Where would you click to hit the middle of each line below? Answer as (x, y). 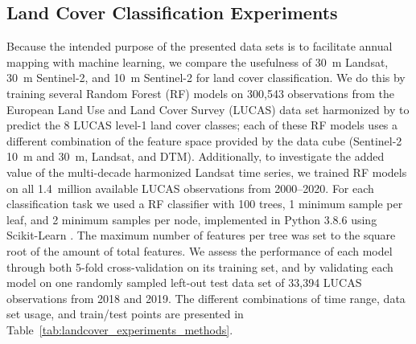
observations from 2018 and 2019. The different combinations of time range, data (206, 298)
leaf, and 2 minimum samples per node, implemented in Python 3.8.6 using (192, 219)
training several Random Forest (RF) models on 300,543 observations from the (201, 93)
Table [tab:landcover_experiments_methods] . (120, 329)
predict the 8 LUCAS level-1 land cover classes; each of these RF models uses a (202, 125)
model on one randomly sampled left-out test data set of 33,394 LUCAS (184, 283)
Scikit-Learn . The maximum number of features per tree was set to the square (201, 235)
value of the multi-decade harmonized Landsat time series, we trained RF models (207, 172)
